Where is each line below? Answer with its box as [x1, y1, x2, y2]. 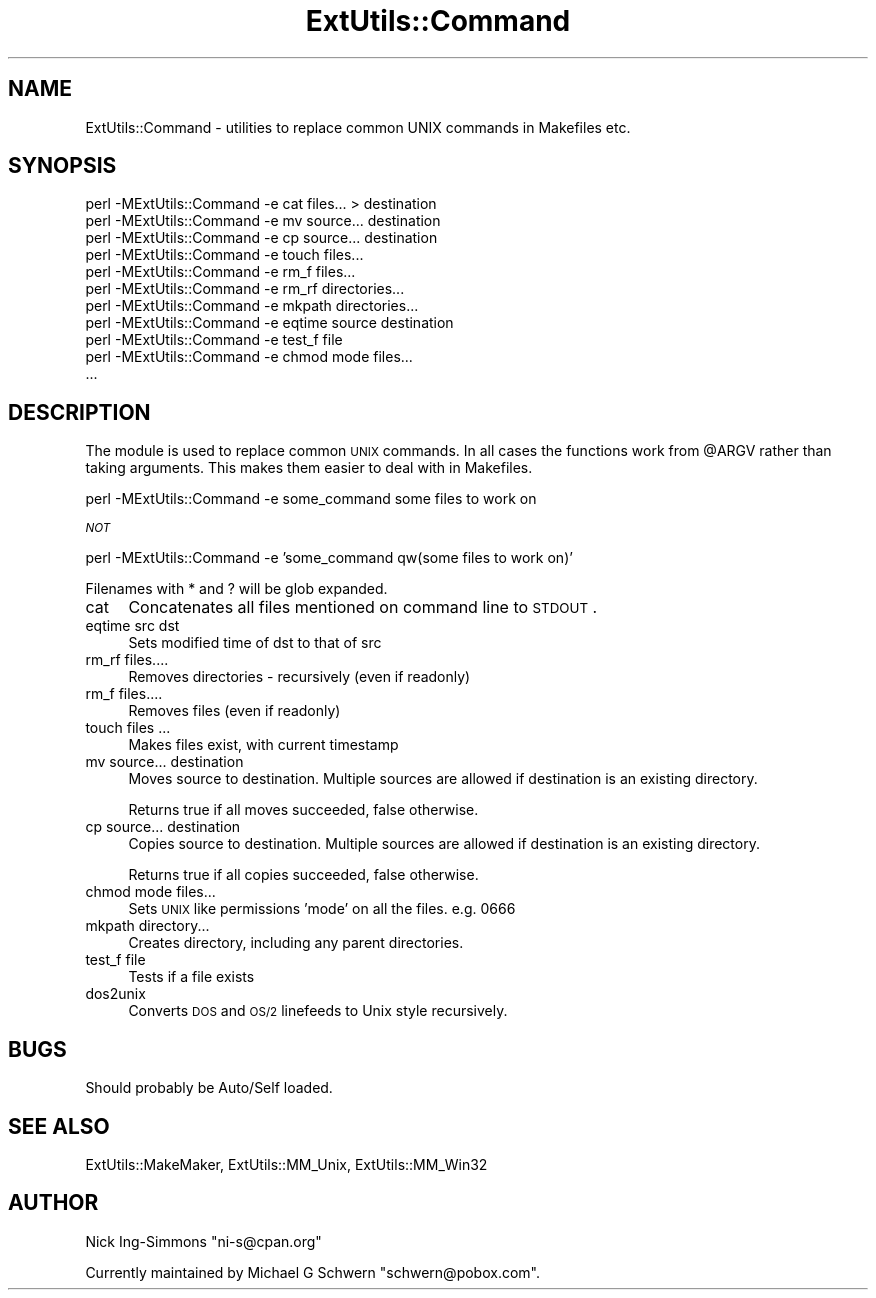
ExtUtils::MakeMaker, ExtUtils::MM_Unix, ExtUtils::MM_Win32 [85, 1155, 488, 1173]
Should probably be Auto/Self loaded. [85, 1079, 333, 1097]
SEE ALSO [8, 1113, 110, 1139]
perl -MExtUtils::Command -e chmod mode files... [85, 348, 413, 366]
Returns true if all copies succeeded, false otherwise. [128, 866, 479, 884]
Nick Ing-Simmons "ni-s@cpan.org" [85, 1232, 322, 1250]
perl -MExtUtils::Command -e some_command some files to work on [85, 490, 537, 508]
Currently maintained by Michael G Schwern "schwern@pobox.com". [85, 1263, 541, 1281]
